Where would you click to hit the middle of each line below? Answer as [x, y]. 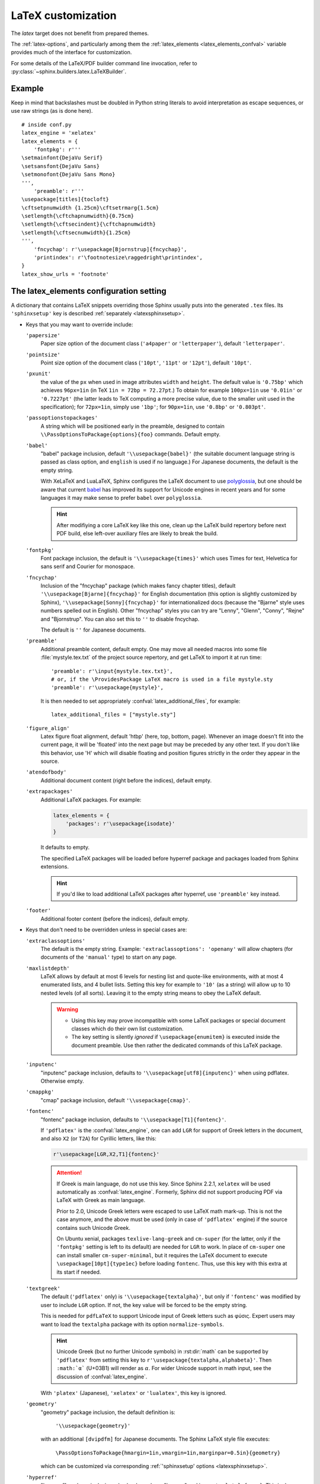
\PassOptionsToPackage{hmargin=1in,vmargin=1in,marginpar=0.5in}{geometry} [168, 1453]
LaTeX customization [64, 15]
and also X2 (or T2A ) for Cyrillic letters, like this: [98, 1139]
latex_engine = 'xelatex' [59, 133]
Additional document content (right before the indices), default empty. [126, 780]
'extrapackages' [49, 792]
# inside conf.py [47, 124]
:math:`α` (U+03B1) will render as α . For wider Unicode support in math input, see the [164, 1368]
